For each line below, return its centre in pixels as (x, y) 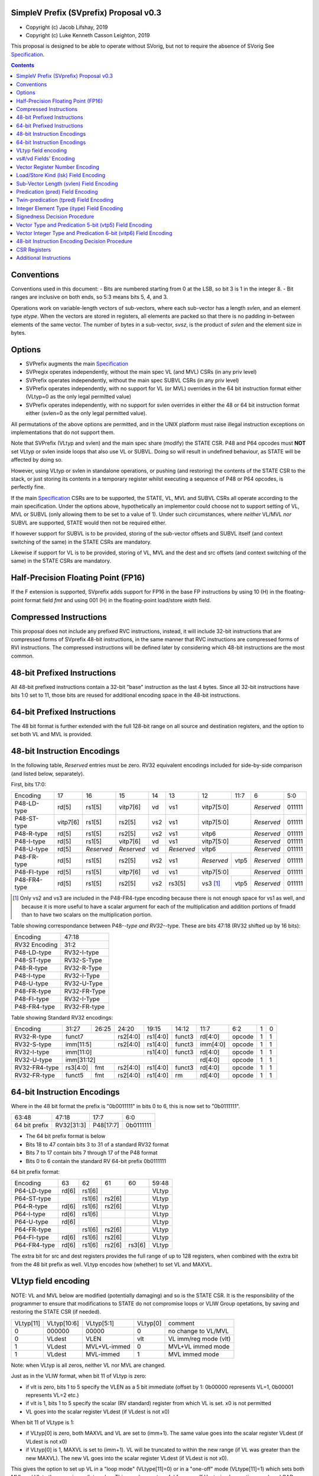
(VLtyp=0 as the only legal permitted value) (79, 397)
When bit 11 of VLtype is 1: (43, 1422)
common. (22, 656)
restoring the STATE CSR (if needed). (56, 1312)
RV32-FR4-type (37, 1067)
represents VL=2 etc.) (52, 1395)
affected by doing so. (37, 460)
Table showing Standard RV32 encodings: (62, 1018)
